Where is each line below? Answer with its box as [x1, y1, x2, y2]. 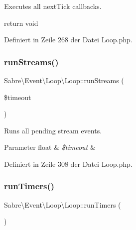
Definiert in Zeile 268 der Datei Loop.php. [4, 34, 133, 45]
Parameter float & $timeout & [4, 142, 96, 152]
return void [4, 17, 38, 28]
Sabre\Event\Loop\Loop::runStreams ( [4, 75, 124, 85]
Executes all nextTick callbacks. [4, 1, 102, 11]
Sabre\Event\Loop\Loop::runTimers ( [4, 199, 121, 210]
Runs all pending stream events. [4, 125, 102, 135]
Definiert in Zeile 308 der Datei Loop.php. [4, 158, 133, 169]
